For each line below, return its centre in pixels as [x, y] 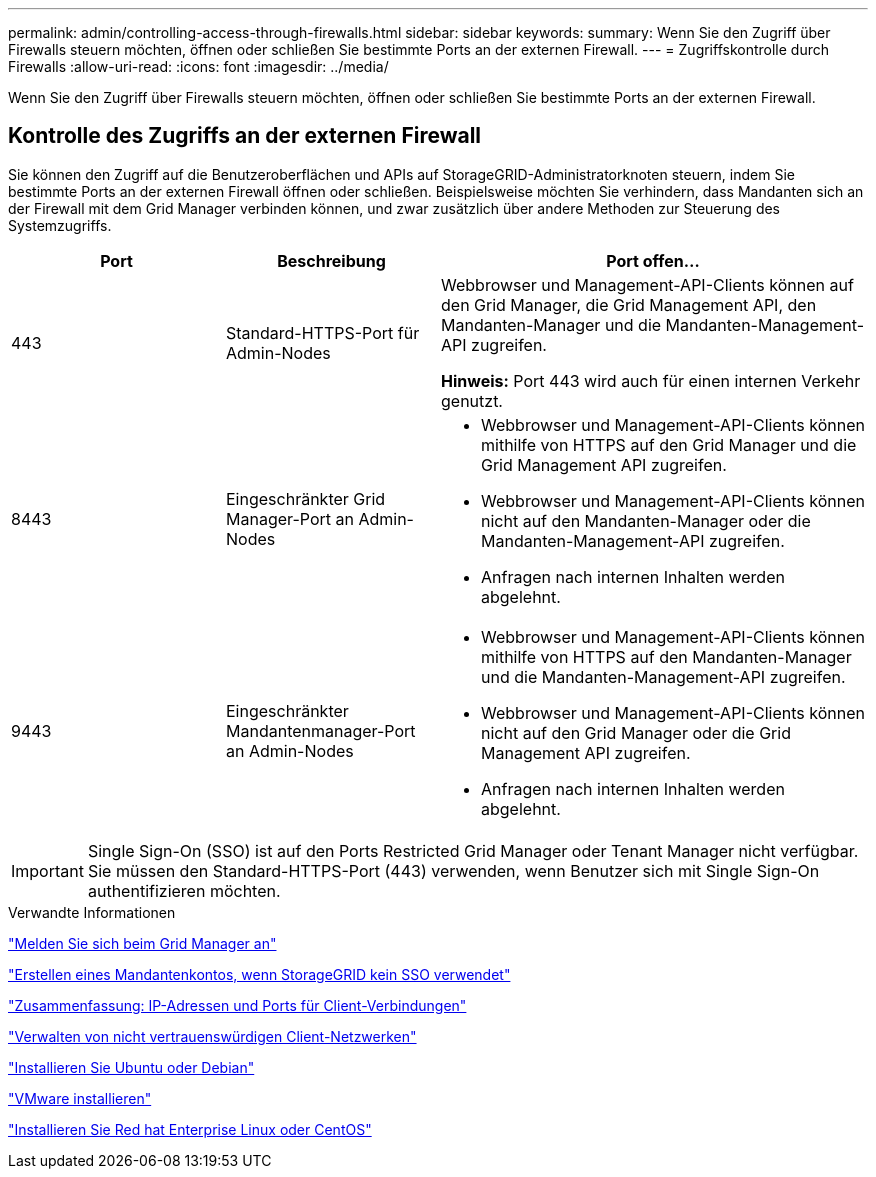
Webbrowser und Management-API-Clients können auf [647, 284]
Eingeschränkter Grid [306, 498]
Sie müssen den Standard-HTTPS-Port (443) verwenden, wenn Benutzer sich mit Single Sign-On [453, 870]
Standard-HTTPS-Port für [323, 332]
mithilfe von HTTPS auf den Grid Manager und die [669, 444]
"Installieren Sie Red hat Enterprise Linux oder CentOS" [190, 1129]
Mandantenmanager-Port [321, 730]
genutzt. [472, 400]
